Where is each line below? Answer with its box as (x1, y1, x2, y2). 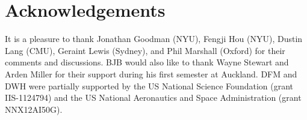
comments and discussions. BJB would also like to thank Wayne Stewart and (5, 56, 289, 68)
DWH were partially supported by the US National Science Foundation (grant (5, 79, 294, 92)
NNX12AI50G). (5, 103, 63, 115)
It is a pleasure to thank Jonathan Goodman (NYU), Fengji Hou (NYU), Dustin (5, 32, 303, 45)
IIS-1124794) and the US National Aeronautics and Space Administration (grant (5, 91, 302, 104)
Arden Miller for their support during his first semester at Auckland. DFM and (5, 67, 297, 80)
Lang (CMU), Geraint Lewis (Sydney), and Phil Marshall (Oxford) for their (5, 44, 285, 56)
